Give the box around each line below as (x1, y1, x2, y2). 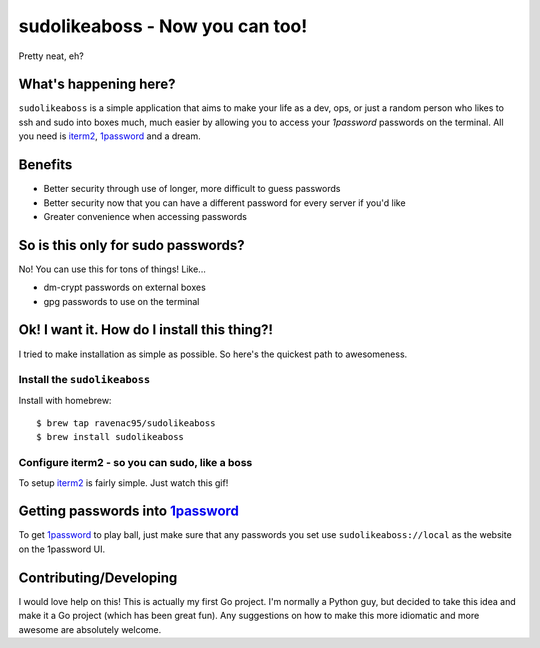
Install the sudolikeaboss (18, 373, 151, 387)
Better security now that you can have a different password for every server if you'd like (43, 196, 406, 209)
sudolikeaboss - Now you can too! (18, 15, 308, 37)
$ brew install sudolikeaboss (36, 431, 185, 443)
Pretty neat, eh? (18, 50, 84, 62)
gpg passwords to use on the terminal (43, 295, 200, 307)
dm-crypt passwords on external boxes (43, 281, 207, 294)
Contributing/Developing (18, 569, 178, 586)
